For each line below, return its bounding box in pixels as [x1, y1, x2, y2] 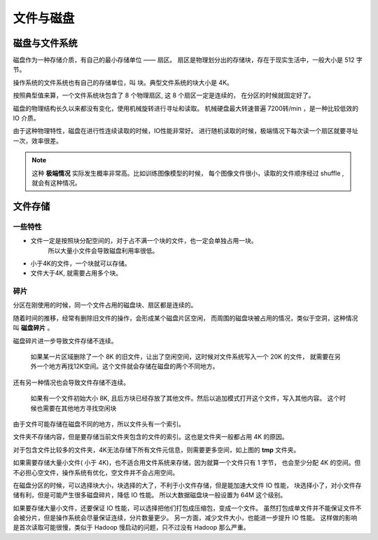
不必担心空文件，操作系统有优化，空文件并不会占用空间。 [13, 468, 178, 476]
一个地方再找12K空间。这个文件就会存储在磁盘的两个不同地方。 [36, 362, 219, 371]
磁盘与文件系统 [13, 37, 78, 49]
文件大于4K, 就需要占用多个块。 [30, 269, 122, 277]
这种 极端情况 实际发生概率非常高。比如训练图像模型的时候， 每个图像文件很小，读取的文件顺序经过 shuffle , [31, 169, 344, 177]
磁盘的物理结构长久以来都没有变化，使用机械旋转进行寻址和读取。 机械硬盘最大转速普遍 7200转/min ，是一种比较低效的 [13, 104, 358, 112]
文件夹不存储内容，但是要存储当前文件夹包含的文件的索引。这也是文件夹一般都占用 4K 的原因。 [13, 433, 288, 441]
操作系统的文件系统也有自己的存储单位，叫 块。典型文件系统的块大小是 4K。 [13, 78, 234, 87]
